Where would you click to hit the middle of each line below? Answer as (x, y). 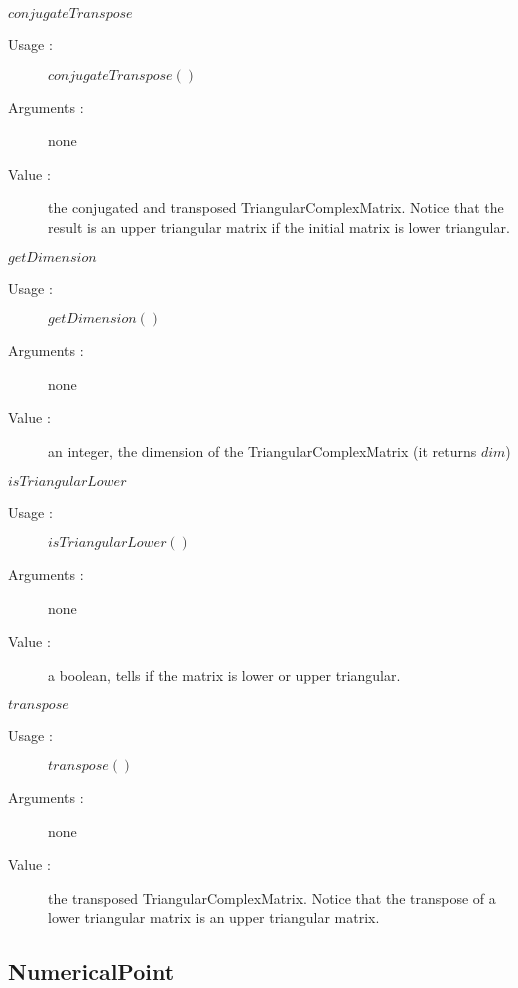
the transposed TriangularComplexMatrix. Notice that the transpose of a (272, 897)
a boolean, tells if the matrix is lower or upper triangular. (224, 674)
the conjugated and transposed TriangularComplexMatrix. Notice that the (276, 207)
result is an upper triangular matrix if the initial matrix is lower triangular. (279, 226)
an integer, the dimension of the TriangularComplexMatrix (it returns (262, 450)
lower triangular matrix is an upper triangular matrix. (214, 917)
